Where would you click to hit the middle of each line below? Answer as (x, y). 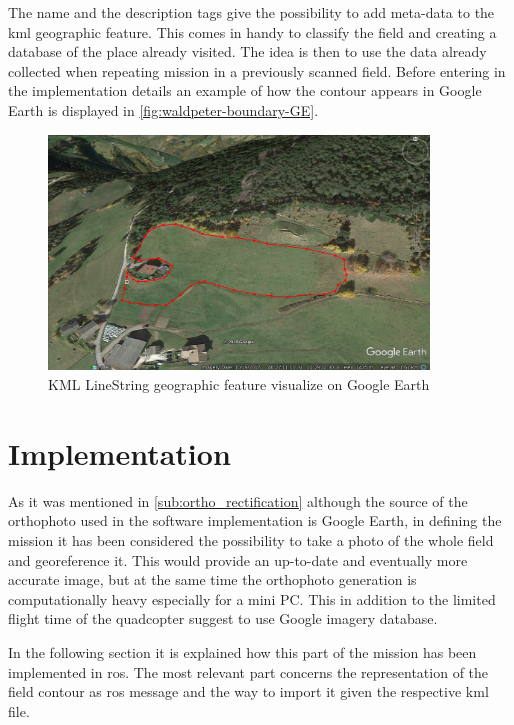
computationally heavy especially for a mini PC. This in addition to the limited (252, 598)
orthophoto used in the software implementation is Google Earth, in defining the (255, 520)
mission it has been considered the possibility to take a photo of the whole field (251, 539)
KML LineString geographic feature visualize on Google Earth (239, 384)
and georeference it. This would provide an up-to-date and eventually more (238, 559)
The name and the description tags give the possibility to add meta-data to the (251, 12)
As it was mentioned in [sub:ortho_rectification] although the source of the (238, 500)
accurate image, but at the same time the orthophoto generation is (212, 579)
